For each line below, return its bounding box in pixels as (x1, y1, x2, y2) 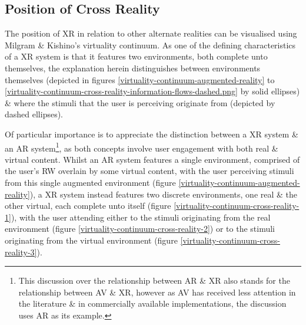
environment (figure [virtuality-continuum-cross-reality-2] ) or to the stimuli (5, 222, 275, 235)
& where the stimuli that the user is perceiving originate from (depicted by (5, 96, 275, 109)
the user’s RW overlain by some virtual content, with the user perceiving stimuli (5, 165, 294, 177)
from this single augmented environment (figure (5, 176, 176, 188)
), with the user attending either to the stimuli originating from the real (11, 211, 271, 223)
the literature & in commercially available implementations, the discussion (18, 297, 287, 310)
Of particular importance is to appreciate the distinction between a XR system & (5, 127, 298, 140)
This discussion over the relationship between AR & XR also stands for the (18, 274, 290, 287)
